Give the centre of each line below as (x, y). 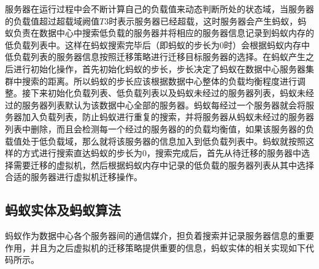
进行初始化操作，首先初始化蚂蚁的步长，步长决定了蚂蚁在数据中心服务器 (159, 68)
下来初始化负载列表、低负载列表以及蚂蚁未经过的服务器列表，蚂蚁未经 (172, 93)
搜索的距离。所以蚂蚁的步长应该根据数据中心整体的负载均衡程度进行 (159, 81)
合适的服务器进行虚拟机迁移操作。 (74, 177)
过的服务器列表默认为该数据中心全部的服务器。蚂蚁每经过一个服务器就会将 (155, 104)
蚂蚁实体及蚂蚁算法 (63, 210)
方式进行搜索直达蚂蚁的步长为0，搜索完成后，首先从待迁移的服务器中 (161, 153)
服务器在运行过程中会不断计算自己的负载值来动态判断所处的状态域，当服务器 (159, 9)
